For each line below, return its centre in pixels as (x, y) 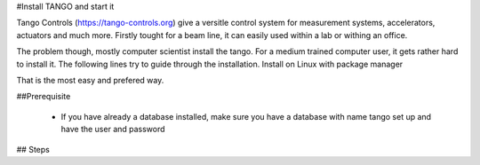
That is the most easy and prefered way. (90, 80)
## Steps (33, 149)
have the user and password (113, 130)
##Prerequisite (44, 97)
